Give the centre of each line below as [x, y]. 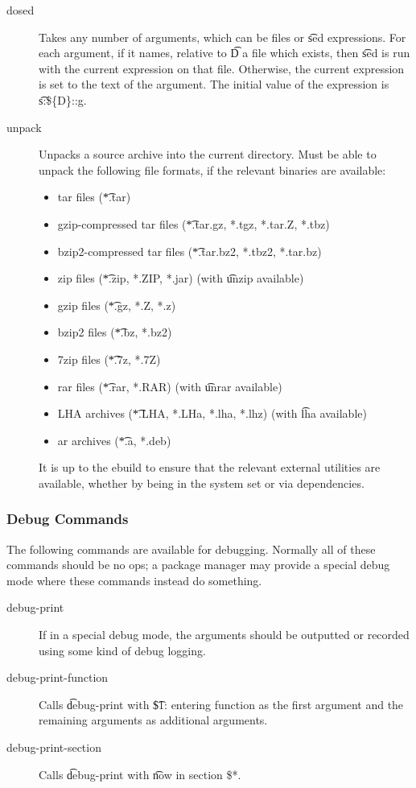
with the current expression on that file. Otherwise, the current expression [222, 68]
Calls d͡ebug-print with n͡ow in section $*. [140, 774]
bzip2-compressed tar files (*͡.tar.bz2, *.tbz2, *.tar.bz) [189, 251]
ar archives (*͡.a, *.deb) [114, 440]
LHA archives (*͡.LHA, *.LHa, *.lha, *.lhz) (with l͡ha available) [212, 413]
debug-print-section [54, 747]
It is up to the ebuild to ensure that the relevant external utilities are [210, 467]
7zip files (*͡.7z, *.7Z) [109, 359]
